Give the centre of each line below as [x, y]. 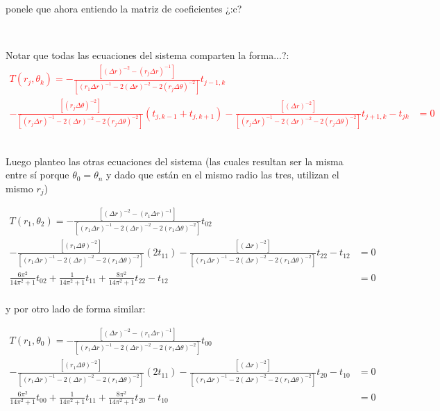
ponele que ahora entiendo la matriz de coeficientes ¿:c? [124, 8]
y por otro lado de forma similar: [76, 308]
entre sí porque [37, 175]
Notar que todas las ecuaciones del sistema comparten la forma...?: [147, 55]
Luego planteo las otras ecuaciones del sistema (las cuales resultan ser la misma [175, 161]
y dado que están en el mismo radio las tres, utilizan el [223, 175]
